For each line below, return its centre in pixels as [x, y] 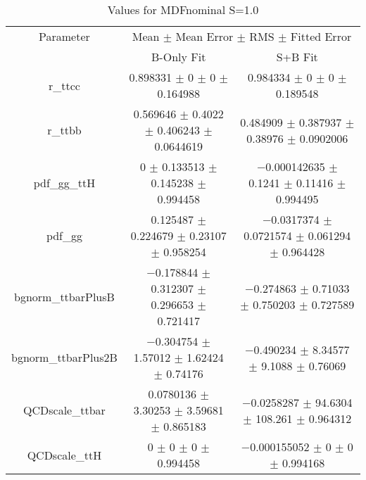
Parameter [64, 36]
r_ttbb [64, 130]
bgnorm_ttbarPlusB [64, 296]
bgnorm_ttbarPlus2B [64, 357]
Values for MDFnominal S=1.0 [183, 10]
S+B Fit [297, 57]
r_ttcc [64, 85]
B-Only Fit [179, 57]
